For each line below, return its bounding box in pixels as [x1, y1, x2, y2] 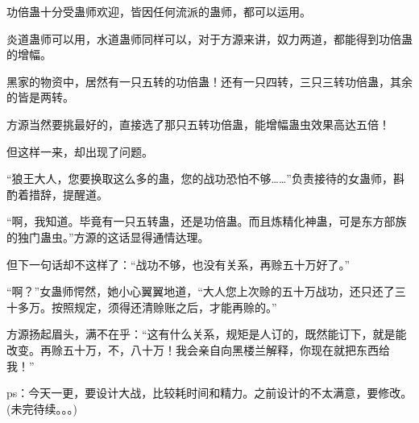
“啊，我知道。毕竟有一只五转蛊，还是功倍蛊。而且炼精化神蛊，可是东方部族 [6, 213, 407, 230]
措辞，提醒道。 [28, 185, 108, 202]
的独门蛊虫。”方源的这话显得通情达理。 [6, 228, 209, 245]
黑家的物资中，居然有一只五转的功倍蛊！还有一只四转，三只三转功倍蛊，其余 [6, 73, 413, 89]
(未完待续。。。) [6, 400, 77, 417]
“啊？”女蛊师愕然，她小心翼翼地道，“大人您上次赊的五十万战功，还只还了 [6, 283, 395, 300]
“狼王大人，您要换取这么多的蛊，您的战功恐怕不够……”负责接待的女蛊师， [6, 170, 393, 187]
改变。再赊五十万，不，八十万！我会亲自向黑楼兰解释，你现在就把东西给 [6, 341, 390, 358]
